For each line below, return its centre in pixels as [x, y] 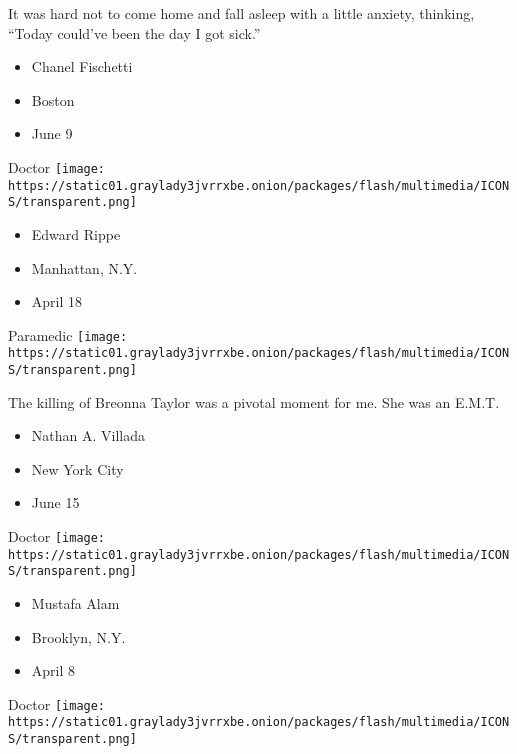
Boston [53, 99]
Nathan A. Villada [88, 435]
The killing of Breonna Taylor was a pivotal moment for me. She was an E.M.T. [254, 401]
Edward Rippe [76, 233]
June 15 [55, 502]
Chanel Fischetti [82, 66]
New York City [77, 468]
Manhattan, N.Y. [84, 267]
